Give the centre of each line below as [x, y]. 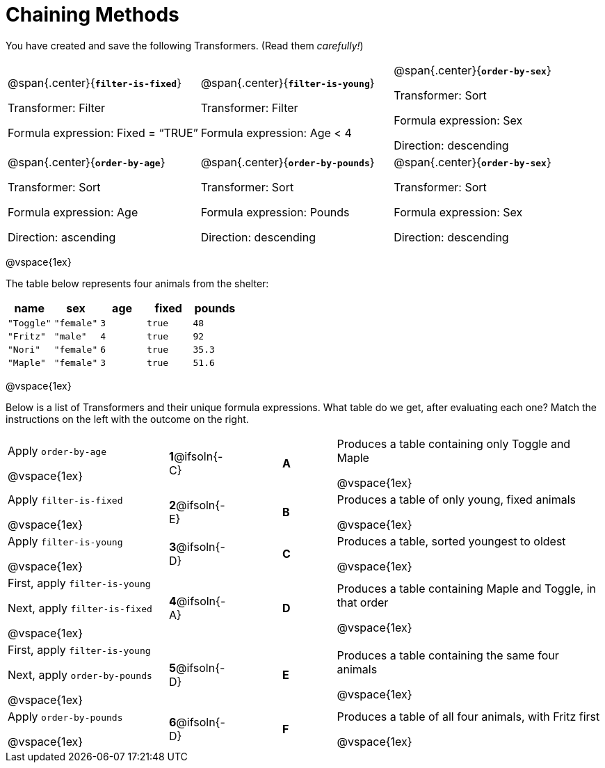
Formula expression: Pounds [275, 212]
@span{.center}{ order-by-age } [87, 162]
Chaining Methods [92, 15]
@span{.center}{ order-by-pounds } [288, 162]
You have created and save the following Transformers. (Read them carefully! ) [185, 45]
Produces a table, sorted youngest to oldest [451, 541]
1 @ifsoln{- [196, 456]
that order [363, 602]
